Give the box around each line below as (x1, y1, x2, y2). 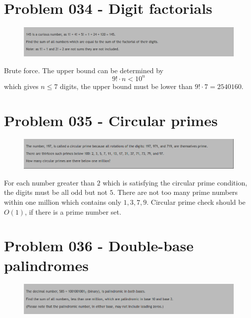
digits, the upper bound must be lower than (60, 81, 193, 91)
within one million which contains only (4, 196, 121, 207)
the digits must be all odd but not (4, 187, 108, 197)
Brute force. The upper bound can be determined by (4, 65, 163, 75)
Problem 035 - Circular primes (4, 110, 218, 130)
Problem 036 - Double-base (4, 235, 194, 256)
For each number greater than (4, 177, 95, 187)
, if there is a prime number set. (25, 206, 121, 217)
